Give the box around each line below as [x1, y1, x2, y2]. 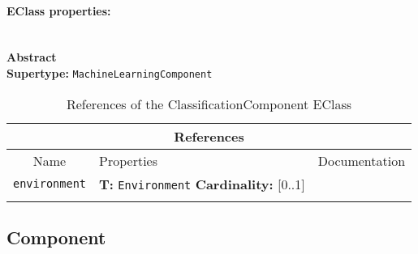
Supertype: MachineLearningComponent [6, 64, 213, 81]
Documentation [317, 150, 406, 170]
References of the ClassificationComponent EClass [66, 94, 352, 113]
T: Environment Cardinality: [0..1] [99, 174, 305, 193]
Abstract [6, 49, 57, 66]
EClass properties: [6, 2, 111, 19]
